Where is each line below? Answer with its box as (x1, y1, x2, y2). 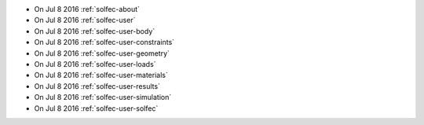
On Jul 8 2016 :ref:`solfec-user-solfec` (34, 103, 159, 113)
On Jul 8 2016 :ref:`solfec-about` (34, 5, 141, 13)
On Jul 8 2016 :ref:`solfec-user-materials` (34, 71, 168, 80)
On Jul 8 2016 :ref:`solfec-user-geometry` (34, 48, 170, 58)
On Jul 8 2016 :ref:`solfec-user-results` (34, 81, 161, 90)
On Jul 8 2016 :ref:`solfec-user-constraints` (34, 38, 175, 47)
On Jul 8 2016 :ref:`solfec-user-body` (34, 26, 155, 35)
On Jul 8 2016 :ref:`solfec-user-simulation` (34, 93, 172, 102)
